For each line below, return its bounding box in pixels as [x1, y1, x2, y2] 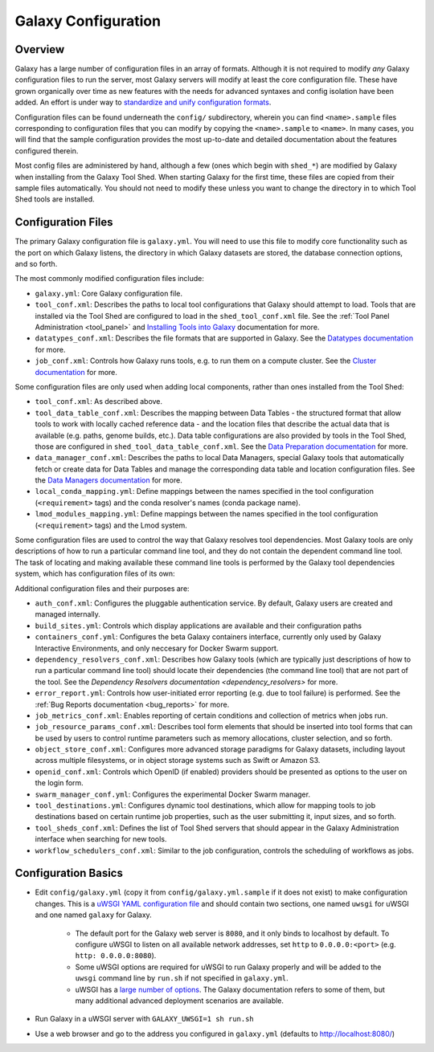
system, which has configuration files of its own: [14, 569, 176, 578]
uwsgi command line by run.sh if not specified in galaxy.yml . [75, 973, 289, 983]
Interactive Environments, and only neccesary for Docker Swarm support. [35, 643, 279, 653]
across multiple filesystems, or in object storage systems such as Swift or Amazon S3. [35, 756, 321, 765]
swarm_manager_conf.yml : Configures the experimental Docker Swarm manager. [35, 789, 311, 799]
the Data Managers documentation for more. [35, 475, 182, 485]
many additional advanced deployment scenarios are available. [75, 996, 285, 1005]
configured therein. [14, 145, 79, 156]
